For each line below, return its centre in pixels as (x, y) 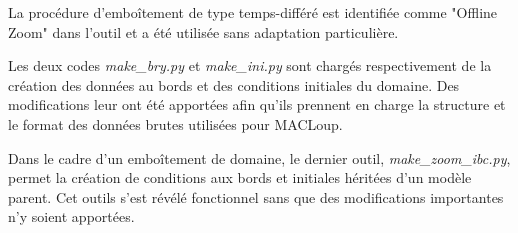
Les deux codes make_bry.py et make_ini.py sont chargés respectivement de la (250, 65)
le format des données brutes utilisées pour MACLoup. (175, 123)
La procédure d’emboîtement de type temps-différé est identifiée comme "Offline (253, 12)
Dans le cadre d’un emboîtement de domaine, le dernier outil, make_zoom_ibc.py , (259, 157)
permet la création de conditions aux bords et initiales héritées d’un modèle (240, 177)
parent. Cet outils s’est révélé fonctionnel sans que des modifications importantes (256, 196)
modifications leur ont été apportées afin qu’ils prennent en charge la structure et (257, 104)
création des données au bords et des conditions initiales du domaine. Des (234, 84)
